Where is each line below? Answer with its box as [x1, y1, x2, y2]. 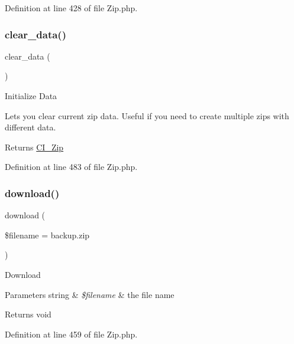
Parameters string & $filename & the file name [5, 288, 175, 300]
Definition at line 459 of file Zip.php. [5, 327, 138, 340]
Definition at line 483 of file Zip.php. [5, 160, 138, 173]
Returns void [5, 308, 51, 320]
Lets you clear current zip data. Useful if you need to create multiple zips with [5, 109, 289, 122]
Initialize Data [5, 90, 57, 101]
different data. [5, 121, 56, 133]
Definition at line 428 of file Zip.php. [5, 2, 138, 14]
